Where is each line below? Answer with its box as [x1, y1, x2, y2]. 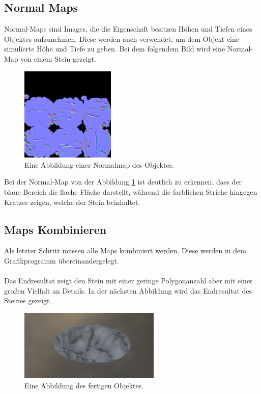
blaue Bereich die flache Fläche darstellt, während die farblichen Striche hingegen [4, 186, 257, 197]
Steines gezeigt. [4, 295, 52, 306]
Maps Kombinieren [4, 221, 107, 237]
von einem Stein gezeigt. [20, 53, 96, 64]
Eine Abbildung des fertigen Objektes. [24, 380, 144, 390]
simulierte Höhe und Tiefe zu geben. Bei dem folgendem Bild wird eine [4, 43, 225, 54]
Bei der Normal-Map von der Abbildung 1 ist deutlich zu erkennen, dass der [4, 176, 242, 187]
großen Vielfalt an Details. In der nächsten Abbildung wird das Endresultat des [4, 285, 252, 296]
